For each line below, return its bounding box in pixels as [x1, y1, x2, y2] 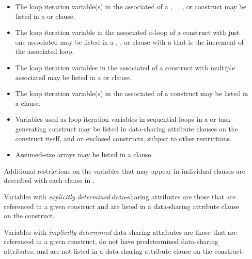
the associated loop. [15, 46, 74, 56]
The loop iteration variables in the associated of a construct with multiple [15, 62, 235, 72]
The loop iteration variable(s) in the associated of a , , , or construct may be [15, 1, 246, 11]
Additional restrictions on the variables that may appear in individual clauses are [4, 165, 246, 176]
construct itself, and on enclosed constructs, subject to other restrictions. [15, 133, 232, 143]
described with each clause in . [4, 175, 94, 185]
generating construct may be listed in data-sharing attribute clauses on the [15, 123, 238, 133]
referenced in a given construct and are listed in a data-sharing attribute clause [4, 201, 239, 211]
